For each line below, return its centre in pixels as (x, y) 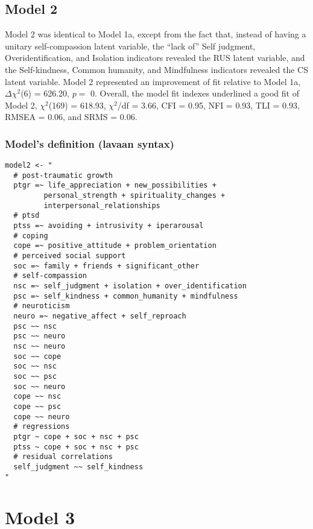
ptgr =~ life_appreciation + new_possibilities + (115, 185)
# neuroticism (42, 306)
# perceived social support (70, 256)
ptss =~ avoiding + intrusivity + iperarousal (109, 226)
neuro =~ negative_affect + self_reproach (100, 316)
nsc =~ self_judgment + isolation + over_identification (130, 286)
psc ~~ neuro (40, 336)
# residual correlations (63, 457)
